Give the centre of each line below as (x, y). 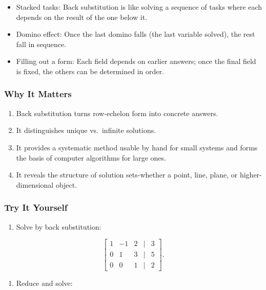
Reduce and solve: (44, 283)
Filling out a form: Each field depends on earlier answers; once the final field (136, 61)
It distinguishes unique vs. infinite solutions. (86, 130)
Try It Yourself (36, 207)
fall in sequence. (41, 44)
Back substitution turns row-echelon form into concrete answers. (117, 113)
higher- (251, 175)
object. (66, 184)
